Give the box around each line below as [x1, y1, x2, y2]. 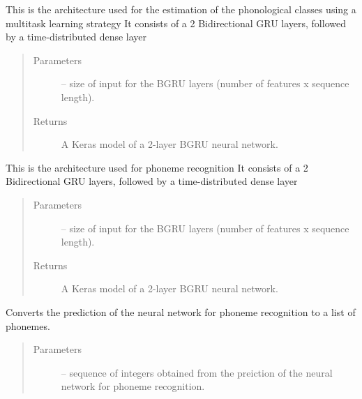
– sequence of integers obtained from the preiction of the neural [61, 365, 333, 379]
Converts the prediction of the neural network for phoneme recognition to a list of [6, 304, 356, 319]
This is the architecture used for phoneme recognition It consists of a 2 [6, 160, 308, 174]
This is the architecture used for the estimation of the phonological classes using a [6, 2, 356, 16]
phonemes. [6, 318, 50, 333]
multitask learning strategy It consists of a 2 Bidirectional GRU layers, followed [6, 15, 346, 30]
